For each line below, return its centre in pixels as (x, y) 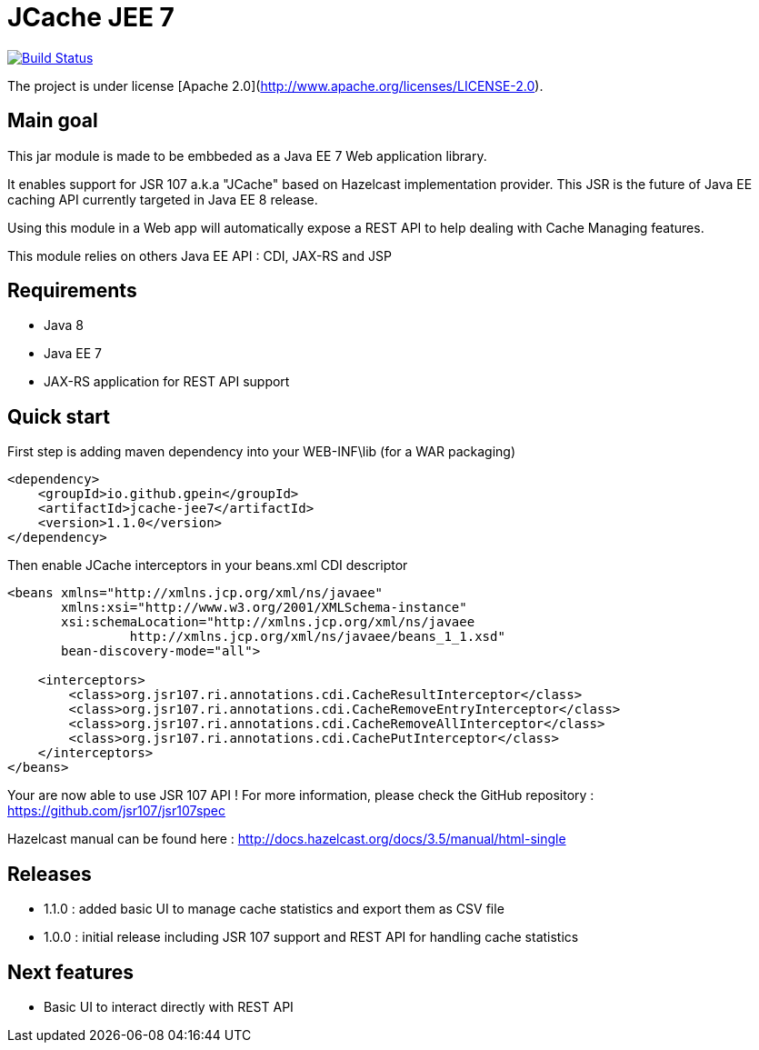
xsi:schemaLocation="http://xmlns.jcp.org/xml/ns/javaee (268, 622)
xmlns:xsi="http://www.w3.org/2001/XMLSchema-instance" (264, 608)
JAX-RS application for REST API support (167, 382)
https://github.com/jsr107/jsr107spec (117, 811)
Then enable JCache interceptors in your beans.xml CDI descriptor (208, 565)
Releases (50, 874)
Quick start (59, 416)
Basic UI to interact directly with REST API (169, 1006)
